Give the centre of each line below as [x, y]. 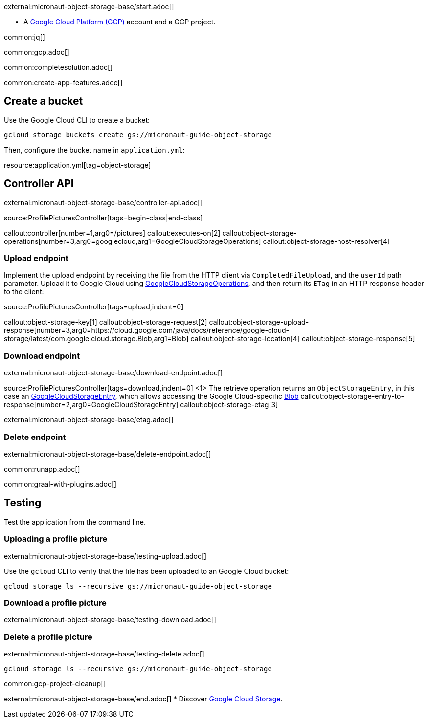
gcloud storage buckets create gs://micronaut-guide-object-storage [138, 135]
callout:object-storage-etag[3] [229, 405]
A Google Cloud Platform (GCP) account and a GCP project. [120, 22]
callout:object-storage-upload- [259, 322]
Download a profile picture [55, 602]
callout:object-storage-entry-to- [352, 396]
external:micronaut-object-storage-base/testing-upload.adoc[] [105, 556]
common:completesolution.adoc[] [58, 67]
